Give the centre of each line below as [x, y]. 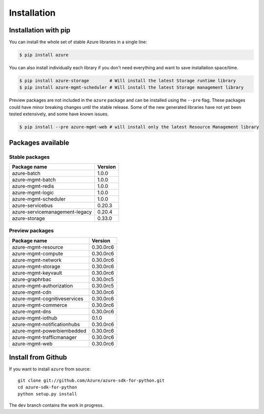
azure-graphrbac [32, 279]
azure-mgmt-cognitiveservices [48, 298]
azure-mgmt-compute [37, 254]
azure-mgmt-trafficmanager [44, 337]
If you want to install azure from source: [50, 369]
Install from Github [38, 357]
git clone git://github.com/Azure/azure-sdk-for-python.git [91, 380]
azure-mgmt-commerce [40, 305]
